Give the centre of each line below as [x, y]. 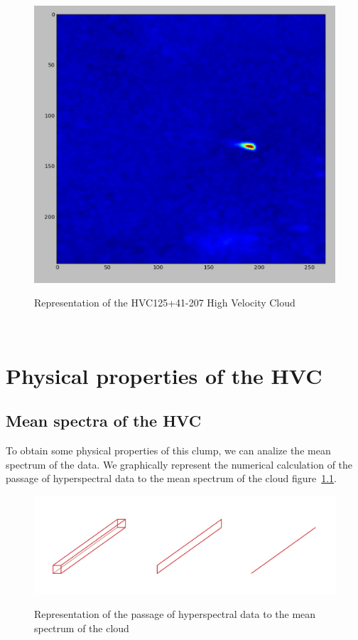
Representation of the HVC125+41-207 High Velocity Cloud [165, 303]
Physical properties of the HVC [164, 375]
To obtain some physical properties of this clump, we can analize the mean [168, 450]
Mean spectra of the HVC [104, 421]
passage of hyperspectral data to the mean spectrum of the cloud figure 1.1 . [171, 478]
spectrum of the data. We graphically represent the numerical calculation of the [179, 464]
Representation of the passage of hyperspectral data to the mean [175, 614]
